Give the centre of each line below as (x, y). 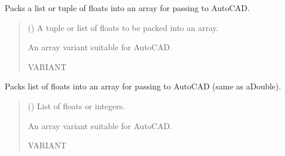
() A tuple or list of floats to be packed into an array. (123, 27)
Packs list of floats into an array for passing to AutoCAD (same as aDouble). (143, 86)
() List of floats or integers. (76, 105)
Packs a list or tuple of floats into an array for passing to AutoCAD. (127, 8)
